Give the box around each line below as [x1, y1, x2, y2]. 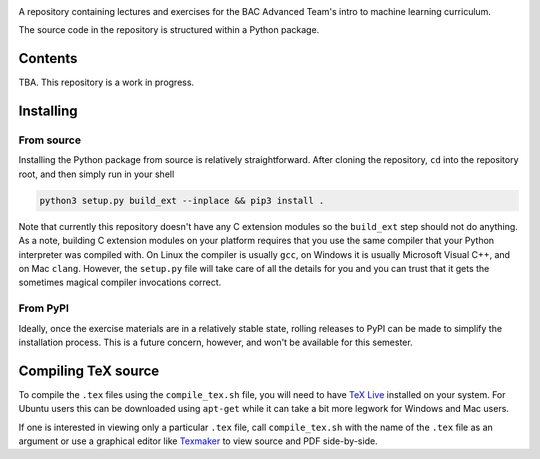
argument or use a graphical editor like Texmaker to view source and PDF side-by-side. [18, 435, 379, 447]
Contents [18, 50, 78, 67]
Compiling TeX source [18, 362, 160, 379]
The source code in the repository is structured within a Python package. [18, 24, 320, 36]
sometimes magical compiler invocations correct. [18, 276, 222, 289]
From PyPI [18, 301, 70, 315]
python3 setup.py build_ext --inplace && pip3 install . [39, 195, 325, 206]
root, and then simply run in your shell [18, 168, 175, 180]
